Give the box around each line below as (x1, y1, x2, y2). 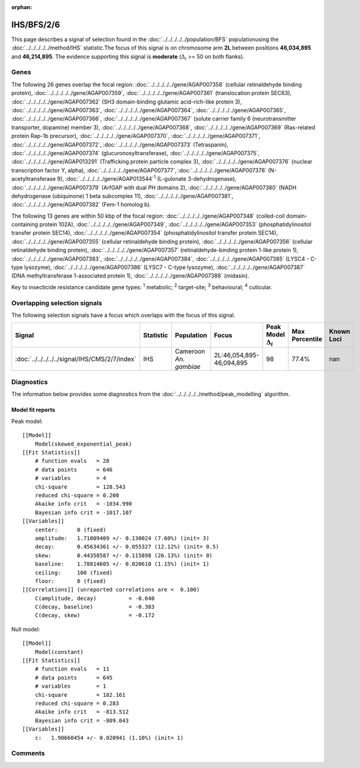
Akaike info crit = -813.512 (34, 709, 129, 715)
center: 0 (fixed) (34, 526, 107, 533)
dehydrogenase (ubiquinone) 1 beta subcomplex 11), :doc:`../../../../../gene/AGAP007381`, (11, 192, 234, 199)
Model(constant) (34, 648, 84, 655)
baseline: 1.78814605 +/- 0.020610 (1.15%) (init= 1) (34, 561, 209, 568)
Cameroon (174, 347, 205, 355)
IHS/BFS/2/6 (11, 19, 61, 30)
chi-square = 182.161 (34, 691, 126, 698)
